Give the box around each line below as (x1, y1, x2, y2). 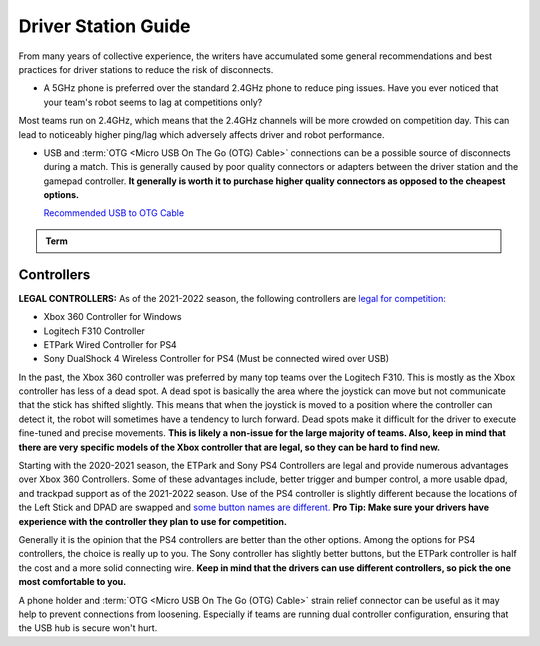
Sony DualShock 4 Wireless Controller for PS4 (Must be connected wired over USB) (43, 353, 390, 365)
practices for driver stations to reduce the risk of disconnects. (18, 63, 274, 75)
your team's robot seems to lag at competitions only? (43, 96, 263, 108)
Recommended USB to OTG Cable (43, 207, 185, 219)
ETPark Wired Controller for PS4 (43, 338, 177, 350)
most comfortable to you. (18, 576, 127, 588)
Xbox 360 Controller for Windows (43, 311, 182, 323)
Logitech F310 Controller (43, 325, 145, 337)
